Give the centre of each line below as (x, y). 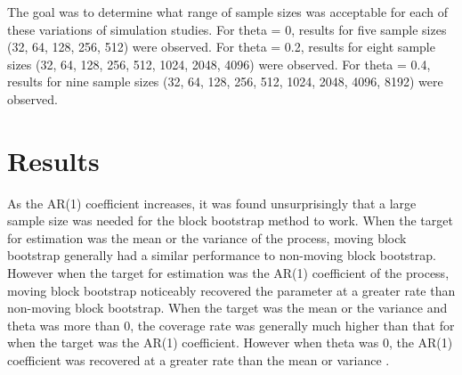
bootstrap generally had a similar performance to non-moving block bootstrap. (222, 255)
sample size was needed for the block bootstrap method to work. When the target (230, 220)
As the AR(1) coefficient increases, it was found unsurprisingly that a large (212, 203)
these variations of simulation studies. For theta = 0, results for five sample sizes (227, 29)
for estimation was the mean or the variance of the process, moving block (207, 237)
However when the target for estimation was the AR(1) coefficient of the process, (228, 273)
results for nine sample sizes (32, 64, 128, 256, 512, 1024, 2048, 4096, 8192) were (225, 82)
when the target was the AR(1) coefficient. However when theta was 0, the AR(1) (230, 342)
